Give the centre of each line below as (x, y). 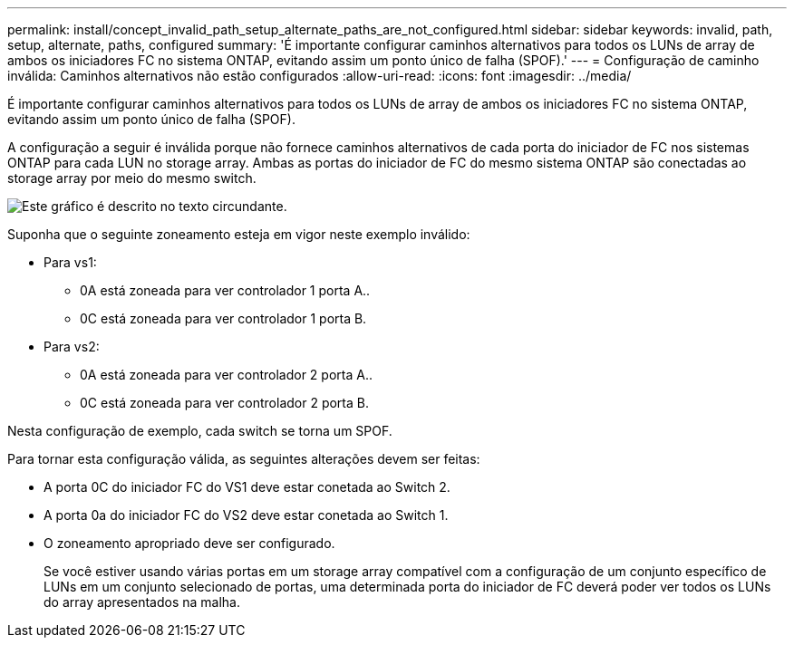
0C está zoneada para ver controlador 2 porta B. (224, 403)
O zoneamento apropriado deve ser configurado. (189, 543)
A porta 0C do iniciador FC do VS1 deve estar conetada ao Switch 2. (247, 487)
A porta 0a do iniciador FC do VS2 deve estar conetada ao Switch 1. (246, 515)
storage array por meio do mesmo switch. (132, 178)
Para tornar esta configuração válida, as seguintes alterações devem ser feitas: (244, 459)
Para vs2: (72, 347)
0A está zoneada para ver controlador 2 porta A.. (226, 375)
